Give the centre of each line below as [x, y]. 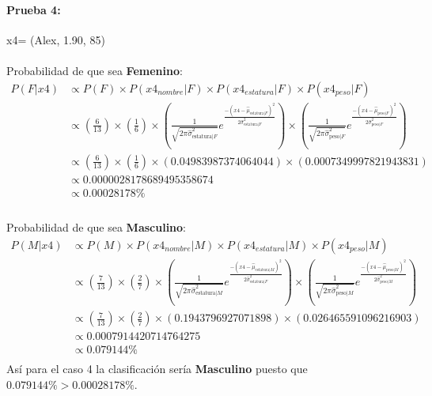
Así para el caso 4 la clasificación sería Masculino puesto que [157, 369]
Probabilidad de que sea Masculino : [97, 227]
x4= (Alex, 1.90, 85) [56, 39]
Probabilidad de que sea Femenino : [95, 70]
